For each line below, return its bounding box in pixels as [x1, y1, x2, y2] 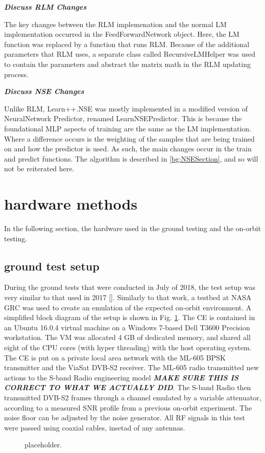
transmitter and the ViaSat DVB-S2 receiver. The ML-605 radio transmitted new [4, 362, 259, 373]
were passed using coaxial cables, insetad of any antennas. [4, 422, 185, 433]
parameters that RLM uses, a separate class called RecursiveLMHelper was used [4, 49, 255, 59]
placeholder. [25, 439, 62, 450]
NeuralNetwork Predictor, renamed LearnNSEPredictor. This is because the [4, 113, 242, 124]
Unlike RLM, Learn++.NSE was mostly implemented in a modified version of [4, 103, 248, 114]
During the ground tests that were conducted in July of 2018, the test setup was [4, 282, 256, 292]
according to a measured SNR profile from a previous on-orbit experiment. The [4, 402, 252, 413]
